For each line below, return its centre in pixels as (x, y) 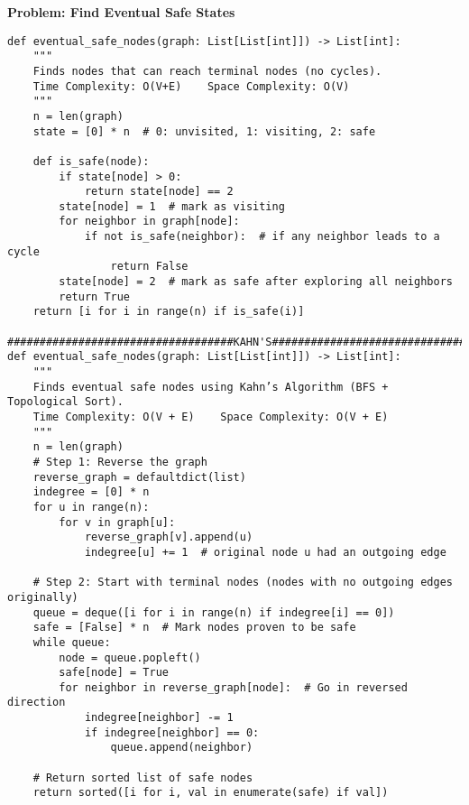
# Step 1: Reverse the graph (120, 462)
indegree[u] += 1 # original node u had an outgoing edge (265, 552)
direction (37, 703)
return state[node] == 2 (159, 192)
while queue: (72, 642)
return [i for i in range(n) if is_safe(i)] (169, 312)
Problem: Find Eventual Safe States (121, 12)
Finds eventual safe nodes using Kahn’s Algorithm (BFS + (211, 387)
